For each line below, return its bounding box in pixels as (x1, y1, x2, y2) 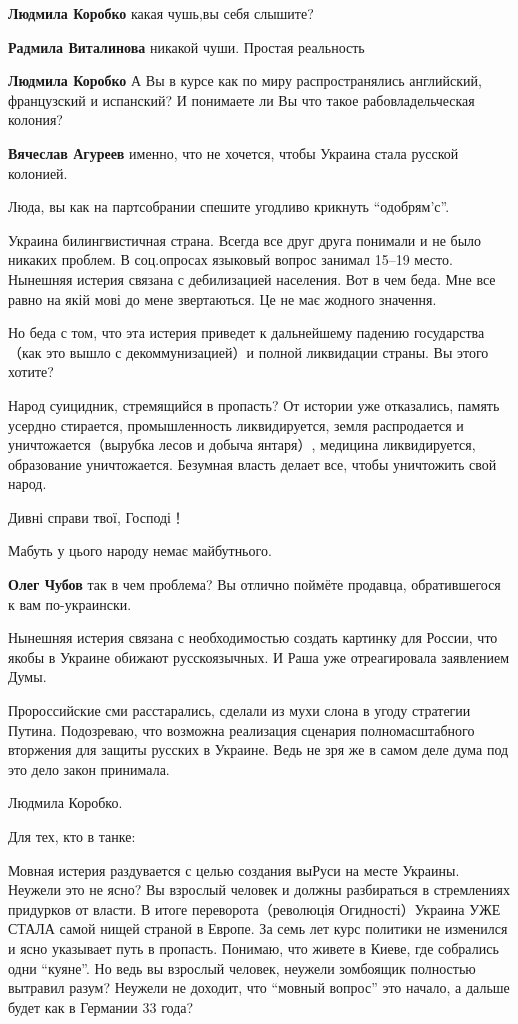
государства (413, 322, 485, 343)
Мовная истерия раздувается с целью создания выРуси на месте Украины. (8, 859, 460, 880)
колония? (8, 109, 63, 130)
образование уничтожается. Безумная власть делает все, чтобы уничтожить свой (8, 453, 497, 474)
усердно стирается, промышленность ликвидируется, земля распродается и (8, 414, 464, 435)
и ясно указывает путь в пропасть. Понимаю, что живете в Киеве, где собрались (8, 937, 499, 958)
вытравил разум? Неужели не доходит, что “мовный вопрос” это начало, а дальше (8, 977, 510, 998)
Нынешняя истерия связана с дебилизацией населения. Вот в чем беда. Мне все (8, 268, 496, 289)
